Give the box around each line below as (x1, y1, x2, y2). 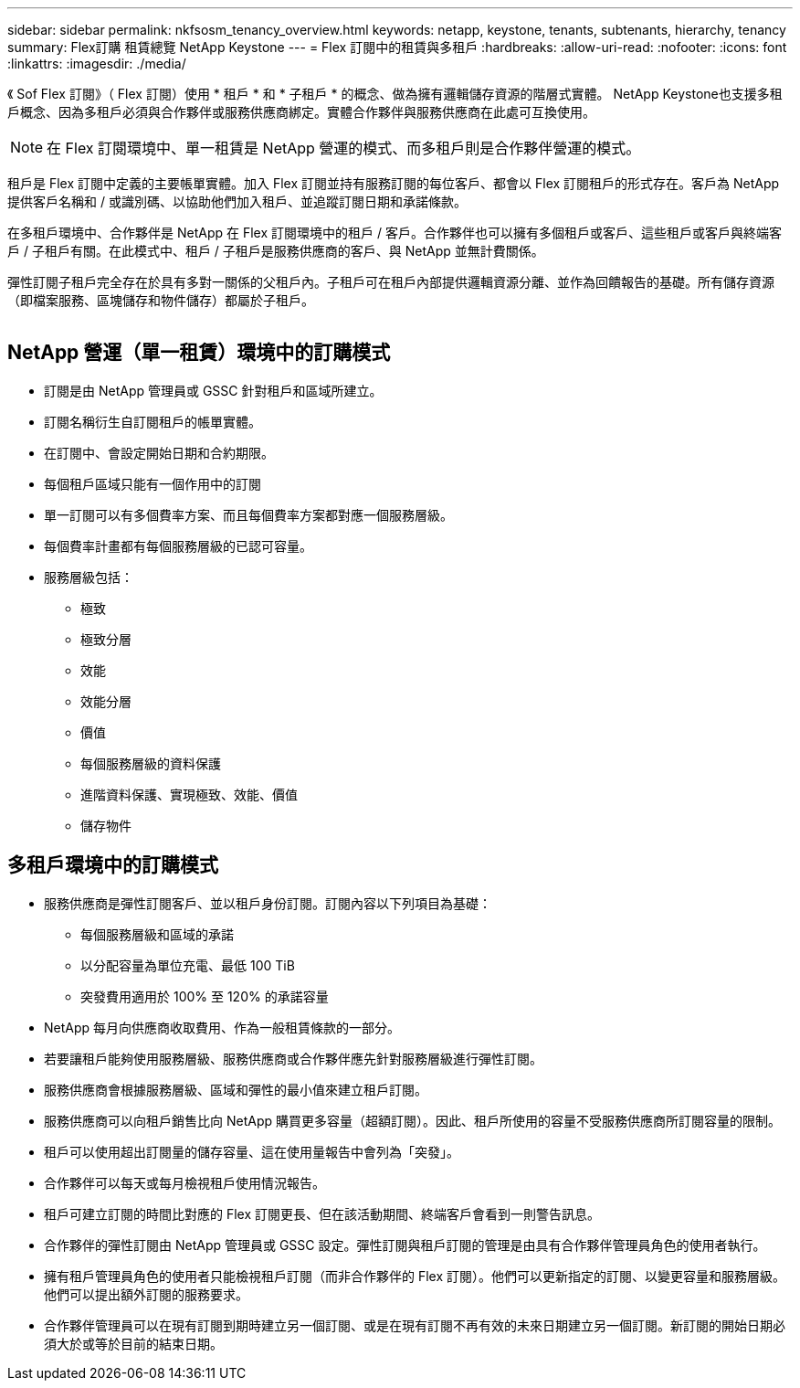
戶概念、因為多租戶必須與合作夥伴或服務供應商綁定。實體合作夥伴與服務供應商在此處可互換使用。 (7, 104, 595, 120)
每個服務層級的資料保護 (80, 755, 221, 771)
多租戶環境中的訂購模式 (7, 853, 218, 877)
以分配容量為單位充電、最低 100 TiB (80, 957, 295, 973)
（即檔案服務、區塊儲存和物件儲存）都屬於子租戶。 (7, 292, 314, 308)
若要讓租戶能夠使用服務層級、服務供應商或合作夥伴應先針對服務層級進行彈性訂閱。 (44, 1050, 542, 1066)
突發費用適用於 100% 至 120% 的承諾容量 (80, 988, 329, 1004)
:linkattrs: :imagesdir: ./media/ (7, 56, 186, 71)
